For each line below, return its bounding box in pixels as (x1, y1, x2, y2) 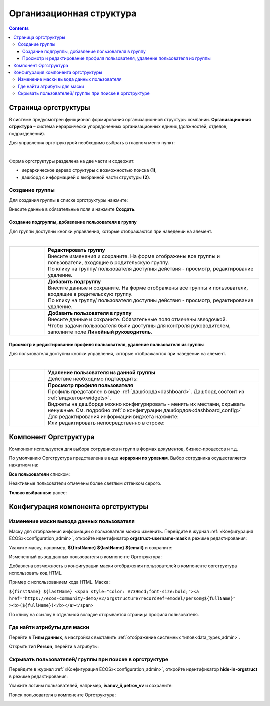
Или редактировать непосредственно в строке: (47, 419, 165, 426)
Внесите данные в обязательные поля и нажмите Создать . (9, 206, 136, 212)
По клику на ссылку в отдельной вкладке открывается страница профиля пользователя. (9, 611, 199, 617)
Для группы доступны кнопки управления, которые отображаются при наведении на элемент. (9, 228, 212, 234)
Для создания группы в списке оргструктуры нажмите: (9, 197, 128, 203)
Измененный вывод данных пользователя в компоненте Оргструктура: (9, 553, 162, 560)
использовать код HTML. (9, 570, 63, 576)
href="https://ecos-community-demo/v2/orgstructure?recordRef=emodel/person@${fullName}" (9, 595, 236, 601)
